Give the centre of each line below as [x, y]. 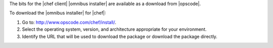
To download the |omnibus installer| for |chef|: [58, 13]
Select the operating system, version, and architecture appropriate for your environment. [114, 29]
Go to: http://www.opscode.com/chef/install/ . [69, 22]
